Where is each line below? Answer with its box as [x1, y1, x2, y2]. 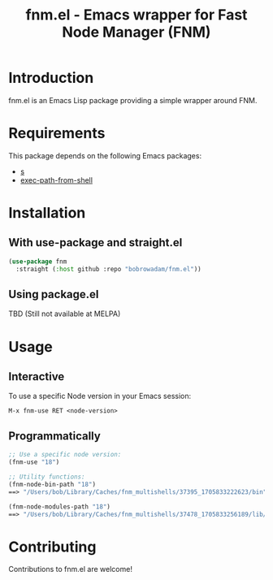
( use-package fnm [8, 258, 67, 266]
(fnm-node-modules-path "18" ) [8, 502, 111, 511]
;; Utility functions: [8, 473, 85, 481]
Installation [8, 204, 86, 223]
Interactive [8, 370, 65, 383]
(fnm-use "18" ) [8, 458, 60, 466]
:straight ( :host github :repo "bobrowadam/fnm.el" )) [15, 265, 201, 273]
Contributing [8, 538, 97, 556]
